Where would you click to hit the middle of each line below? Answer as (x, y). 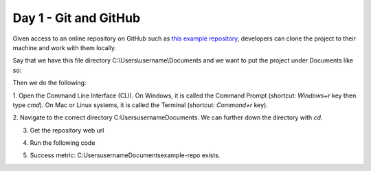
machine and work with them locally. (65, 47)
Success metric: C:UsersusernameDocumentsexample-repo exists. (125, 155)
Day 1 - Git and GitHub (77, 18)
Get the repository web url (67, 130)
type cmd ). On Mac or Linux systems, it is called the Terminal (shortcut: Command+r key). (140, 105)
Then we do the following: (49, 83)
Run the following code (63, 143)
